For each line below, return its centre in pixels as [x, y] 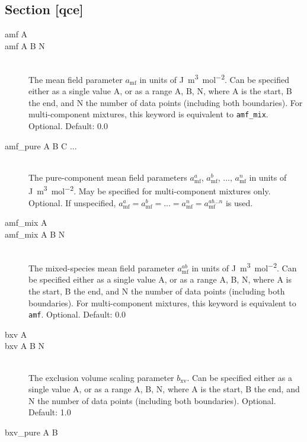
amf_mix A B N [35, 234]
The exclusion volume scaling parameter [101, 377]
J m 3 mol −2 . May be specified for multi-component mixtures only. [150, 190]
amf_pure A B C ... [41, 145]
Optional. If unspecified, [72, 202]
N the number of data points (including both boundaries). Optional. [152, 400]
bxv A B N [25, 346]
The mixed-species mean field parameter [102, 268]
